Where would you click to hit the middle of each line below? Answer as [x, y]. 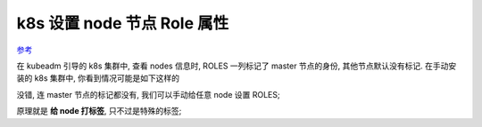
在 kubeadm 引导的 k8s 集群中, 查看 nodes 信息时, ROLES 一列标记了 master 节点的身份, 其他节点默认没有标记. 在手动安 [237, 66]
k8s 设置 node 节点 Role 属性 [123, 23]
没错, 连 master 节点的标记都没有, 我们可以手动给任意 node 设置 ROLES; [148, 94]
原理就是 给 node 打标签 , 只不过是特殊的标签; [99, 111]
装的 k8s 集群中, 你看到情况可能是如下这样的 [98, 78]
